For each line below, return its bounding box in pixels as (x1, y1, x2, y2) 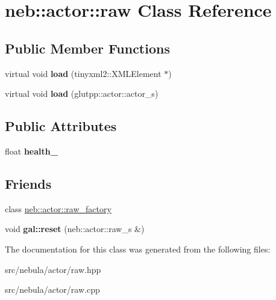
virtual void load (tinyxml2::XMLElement (5, 67, 162, 79)
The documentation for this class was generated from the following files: (5, 242, 271, 255)
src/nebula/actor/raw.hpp (5, 263, 101, 275)
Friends (5, 174, 52, 192)
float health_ (5, 144, 58, 157)
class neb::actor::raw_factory (5, 202, 111, 215)
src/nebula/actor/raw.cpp (5, 283, 100, 296)
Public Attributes (5, 117, 117, 135)
